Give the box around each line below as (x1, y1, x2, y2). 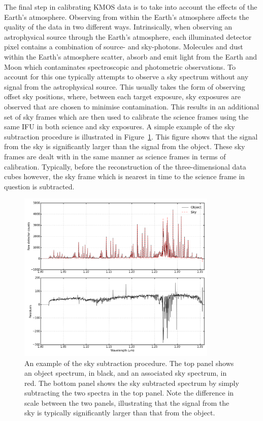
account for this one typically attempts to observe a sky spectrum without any (4, 71, 249, 82)
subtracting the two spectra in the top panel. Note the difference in (24, 387, 234, 398)
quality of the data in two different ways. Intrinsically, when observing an (4, 21, 233, 32)
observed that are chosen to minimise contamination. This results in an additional (4, 101, 259, 111)
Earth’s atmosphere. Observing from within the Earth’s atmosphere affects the (4, 11, 249, 22)
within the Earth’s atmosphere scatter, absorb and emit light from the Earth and (4, 51, 257, 62)
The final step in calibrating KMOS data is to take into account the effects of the (4, 2, 257, 12)
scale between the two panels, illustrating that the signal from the (24, 397, 229, 408)
